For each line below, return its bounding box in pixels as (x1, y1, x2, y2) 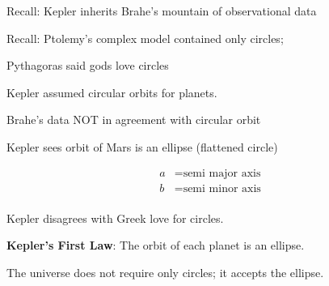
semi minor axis (183, 182, 261, 194)
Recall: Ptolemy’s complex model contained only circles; (6, 29, 284, 46)
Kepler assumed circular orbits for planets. (6, 83, 217, 100)
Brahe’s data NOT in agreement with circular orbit (6, 111, 261, 128)
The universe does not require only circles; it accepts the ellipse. (6, 263, 324, 280)
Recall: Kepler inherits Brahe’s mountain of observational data (6, 2, 317, 19)
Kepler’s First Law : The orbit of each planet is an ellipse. (6, 237, 305, 254)
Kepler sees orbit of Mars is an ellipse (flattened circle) (6, 138, 278, 155)
